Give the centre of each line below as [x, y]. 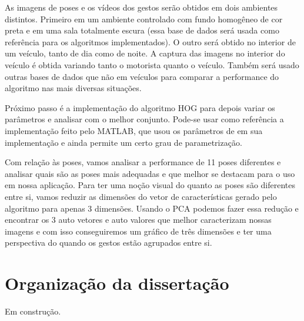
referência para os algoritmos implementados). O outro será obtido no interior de [150, 41]
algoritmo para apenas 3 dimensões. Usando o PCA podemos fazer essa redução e [152, 208]
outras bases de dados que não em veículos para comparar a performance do [142, 76]
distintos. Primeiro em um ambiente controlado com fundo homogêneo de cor [144, 19]
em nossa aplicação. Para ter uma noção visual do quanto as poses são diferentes [150, 185]
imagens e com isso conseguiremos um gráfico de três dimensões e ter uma [138, 231]
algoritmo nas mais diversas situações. [73, 88]
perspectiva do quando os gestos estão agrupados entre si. [108, 243]
